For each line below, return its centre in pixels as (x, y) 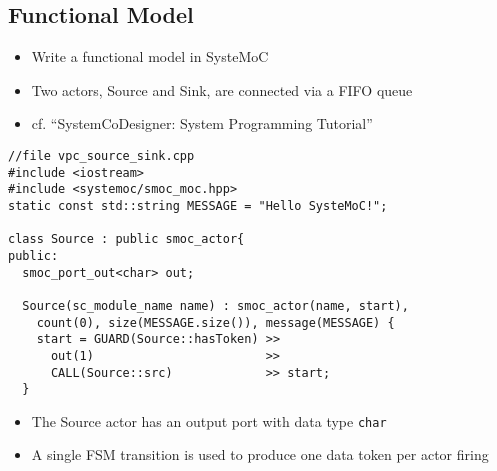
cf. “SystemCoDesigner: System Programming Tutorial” (202, 123)
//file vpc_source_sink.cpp (101, 155)
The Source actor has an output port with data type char (209, 420)
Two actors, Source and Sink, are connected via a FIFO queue (222, 89)
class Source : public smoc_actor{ (126, 239)
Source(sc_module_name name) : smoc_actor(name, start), (215, 305)
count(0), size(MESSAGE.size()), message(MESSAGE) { (215, 322)
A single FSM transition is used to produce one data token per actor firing (260, 454)
